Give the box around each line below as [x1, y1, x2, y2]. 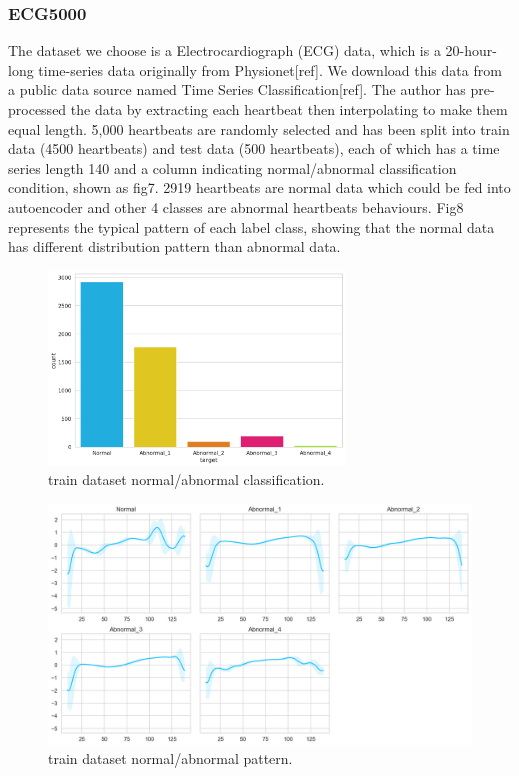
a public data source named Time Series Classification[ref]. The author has [8, 79, 466, 100]
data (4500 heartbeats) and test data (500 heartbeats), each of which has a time [8, 138, 500, 159]
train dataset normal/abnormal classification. [48, 469, 325, 490]
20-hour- [445, 40, 497, 61]
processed [8, 99, 67, 119]
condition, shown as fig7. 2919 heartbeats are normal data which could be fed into [8, 177, 511, 198]
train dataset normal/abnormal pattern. [48, 748, 293, 769]
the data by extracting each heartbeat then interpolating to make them [70, 99, 508, 119]
